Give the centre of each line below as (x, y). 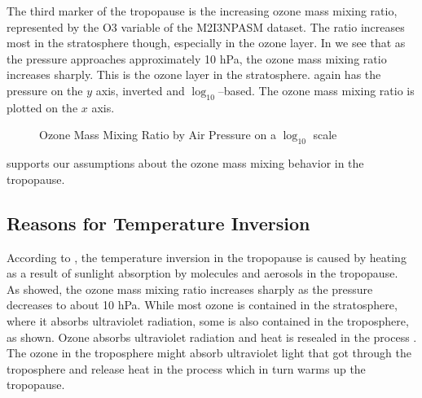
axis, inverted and (140, 90)
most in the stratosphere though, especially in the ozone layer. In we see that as (206, 43)
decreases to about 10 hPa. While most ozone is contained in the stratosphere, (202, 305)
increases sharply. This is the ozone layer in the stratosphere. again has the (194, 74)
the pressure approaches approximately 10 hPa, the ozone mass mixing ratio (197, 58)
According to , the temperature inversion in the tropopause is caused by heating (207, 257)
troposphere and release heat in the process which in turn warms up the (186, 368)
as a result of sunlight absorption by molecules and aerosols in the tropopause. (202, 273)
